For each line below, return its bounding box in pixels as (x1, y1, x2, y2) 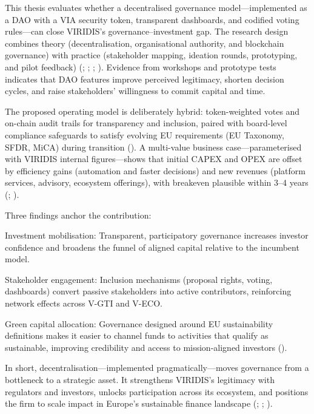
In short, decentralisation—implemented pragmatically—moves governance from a (5, 361, 309, 374)
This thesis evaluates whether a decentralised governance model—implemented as (5, 1, 307, 13)
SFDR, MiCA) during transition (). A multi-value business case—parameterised (5, 140, 302, 153)
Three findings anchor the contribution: (5, 208, 152, 221)
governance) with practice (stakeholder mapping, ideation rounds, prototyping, (5, 49, 298, 61)
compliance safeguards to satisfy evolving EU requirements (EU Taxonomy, (5, 128, 284, 141)
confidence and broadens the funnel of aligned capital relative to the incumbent (5, 240, 299, 253)
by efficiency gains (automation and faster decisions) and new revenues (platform (5, 164, 306, 177)
